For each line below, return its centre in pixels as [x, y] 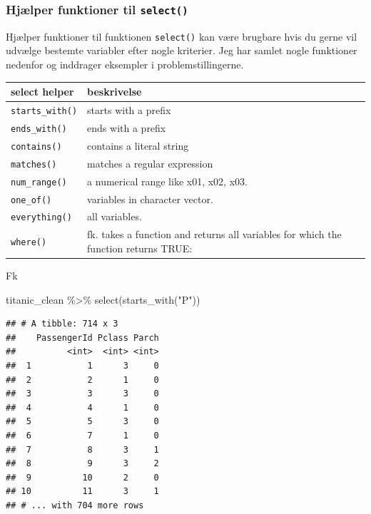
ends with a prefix [127, 127]
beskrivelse [115, 92]
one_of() [31, 200]
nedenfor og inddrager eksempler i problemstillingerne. [125, 65]
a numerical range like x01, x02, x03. [167, 181]
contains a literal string [138, 145]
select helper [42, 92]
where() [29, 243]
